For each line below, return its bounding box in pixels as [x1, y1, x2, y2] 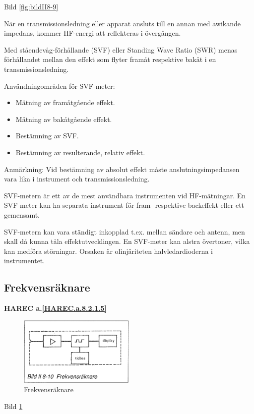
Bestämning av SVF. [15, 130, 79, 141]
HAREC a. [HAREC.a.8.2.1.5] [4, 303, 107, 313]
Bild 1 [4, 401, 23, 411]
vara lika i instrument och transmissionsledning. [4, 174, 150, 184]
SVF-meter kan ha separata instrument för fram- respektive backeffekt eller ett [4, 200, 245, 210]
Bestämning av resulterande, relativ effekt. [15, 147, 145, 157]
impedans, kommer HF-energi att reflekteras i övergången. [4, 28, 181, 38]
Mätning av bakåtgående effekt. [15, 114, 112, 124]
